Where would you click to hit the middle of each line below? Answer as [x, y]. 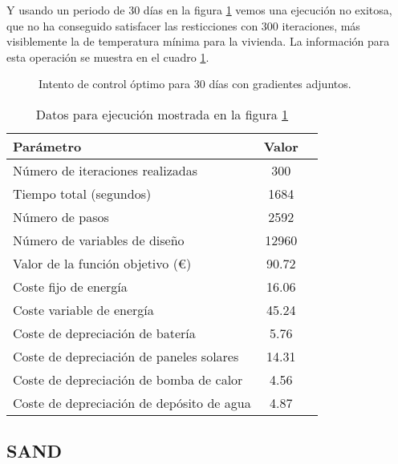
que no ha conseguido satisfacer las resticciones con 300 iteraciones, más [183, 25]
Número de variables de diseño [99, 240]
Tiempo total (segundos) [82, 193]
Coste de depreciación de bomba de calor [128, 379]
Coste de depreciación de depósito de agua [132, 402]
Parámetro [47, 146]
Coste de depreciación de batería [104, 333]
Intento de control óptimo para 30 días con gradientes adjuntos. [195, 84]
